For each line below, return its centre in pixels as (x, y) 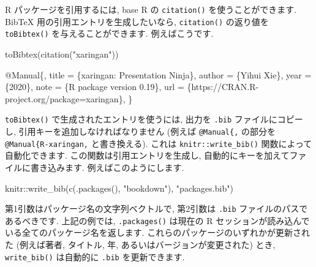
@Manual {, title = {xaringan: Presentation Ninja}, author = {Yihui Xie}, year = (158, 74)
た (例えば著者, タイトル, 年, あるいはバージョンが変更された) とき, (140, 244)
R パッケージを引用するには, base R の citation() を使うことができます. (151, 9)
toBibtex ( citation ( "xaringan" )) (62, 54)
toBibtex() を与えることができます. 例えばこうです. (109, 33)
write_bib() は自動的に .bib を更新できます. (95, 256)
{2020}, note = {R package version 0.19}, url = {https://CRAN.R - (132, 87)
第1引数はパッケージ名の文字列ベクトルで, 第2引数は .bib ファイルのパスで (156, 209)
